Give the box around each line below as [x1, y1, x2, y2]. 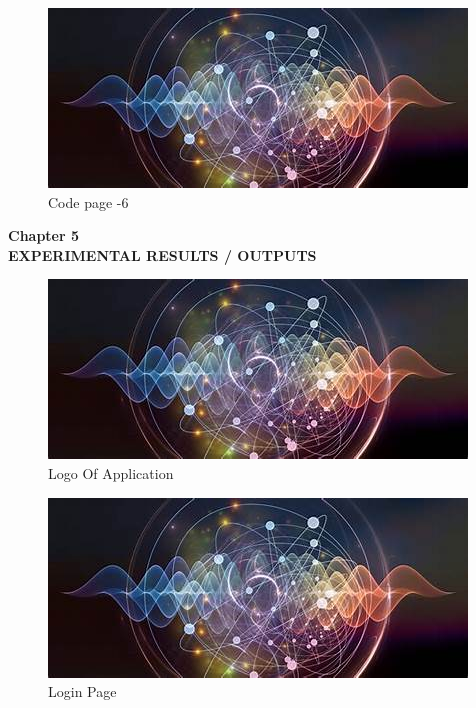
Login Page [48, 681, 117, 702]
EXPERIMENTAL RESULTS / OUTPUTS [8, 244, 317, 265]
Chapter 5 [8, 225, 80, 246]
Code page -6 [48, 191, 129, 212]
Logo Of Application [48, 462, 174, 483]
